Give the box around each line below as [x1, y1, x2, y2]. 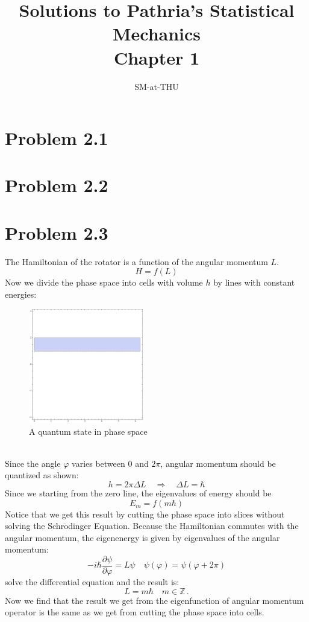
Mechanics [112, 21, 201, 46]
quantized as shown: [5, 469, 79, 481]
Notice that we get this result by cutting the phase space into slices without [5, 507, 285, 520]
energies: [5, 287, 37, 300]
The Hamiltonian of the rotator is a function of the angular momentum [5, 255, 268, 268]
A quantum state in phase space [29, 425, 148, 437]
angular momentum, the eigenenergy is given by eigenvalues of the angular [5, 531, 280, 543]
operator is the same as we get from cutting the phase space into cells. [5, 606, 264, 618]
